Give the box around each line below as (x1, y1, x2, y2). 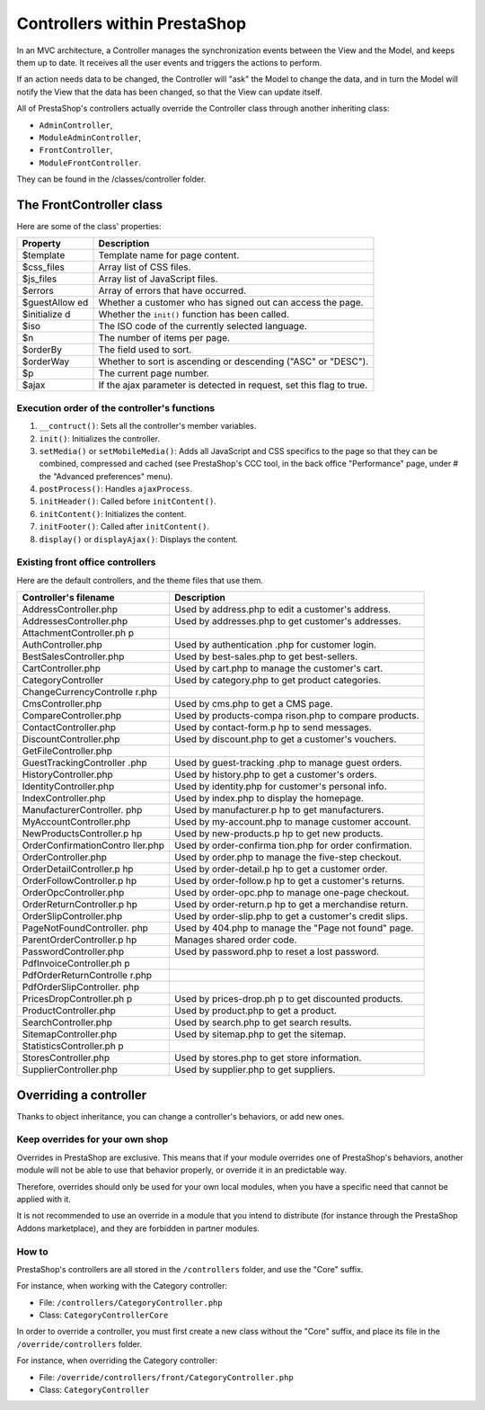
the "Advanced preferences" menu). (39, 470, 173, 481)
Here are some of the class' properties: (16, 220, 162, 231)
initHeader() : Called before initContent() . (39, 495, 217, 507)
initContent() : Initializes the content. (39, 508, 187, 519)
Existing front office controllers (16, 556, 156, 568)
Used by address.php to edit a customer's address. (173, 603, 391, 616)
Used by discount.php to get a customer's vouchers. (173, 733, 397, 745)
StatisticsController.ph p (22, 1040, 125, 1052)
